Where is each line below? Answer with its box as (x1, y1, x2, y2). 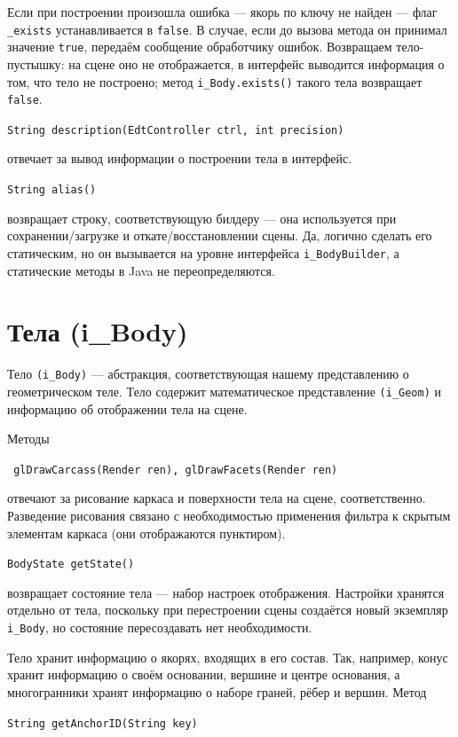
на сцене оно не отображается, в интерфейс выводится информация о (68, 54, 445, 73)
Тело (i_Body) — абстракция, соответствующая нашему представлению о (7, 365, 409, 383)
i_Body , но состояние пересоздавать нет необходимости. (7, 618, 312, 637)
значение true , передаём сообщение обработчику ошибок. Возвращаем (7, 37, 392, 56)
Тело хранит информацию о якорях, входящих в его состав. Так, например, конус (7, 647, 448, 666)
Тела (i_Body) (7, 313, 188, 349)
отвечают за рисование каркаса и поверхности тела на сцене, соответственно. (7, 489, 426, 507)
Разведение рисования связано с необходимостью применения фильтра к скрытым (7, 506, 451, 525)
